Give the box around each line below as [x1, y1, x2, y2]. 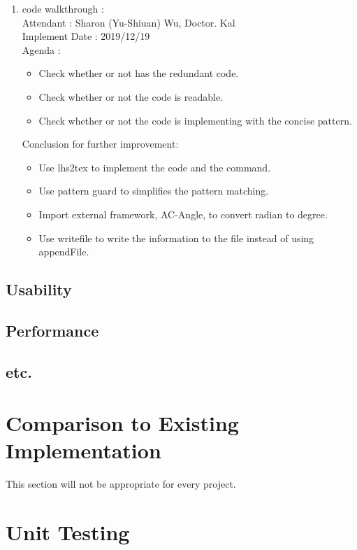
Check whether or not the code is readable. [38, 89, 224, 104]
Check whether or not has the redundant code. [38, 66, 239, 80]
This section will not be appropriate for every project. [6, 477, 236, 491]
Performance [6, 319, 99, 341]
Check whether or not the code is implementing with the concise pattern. [38, 113, 352, 127]
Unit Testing [6, 518, 130, 547]
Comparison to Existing [6, 409, 239, 437]
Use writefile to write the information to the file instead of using [38, 230, 314, 245]
